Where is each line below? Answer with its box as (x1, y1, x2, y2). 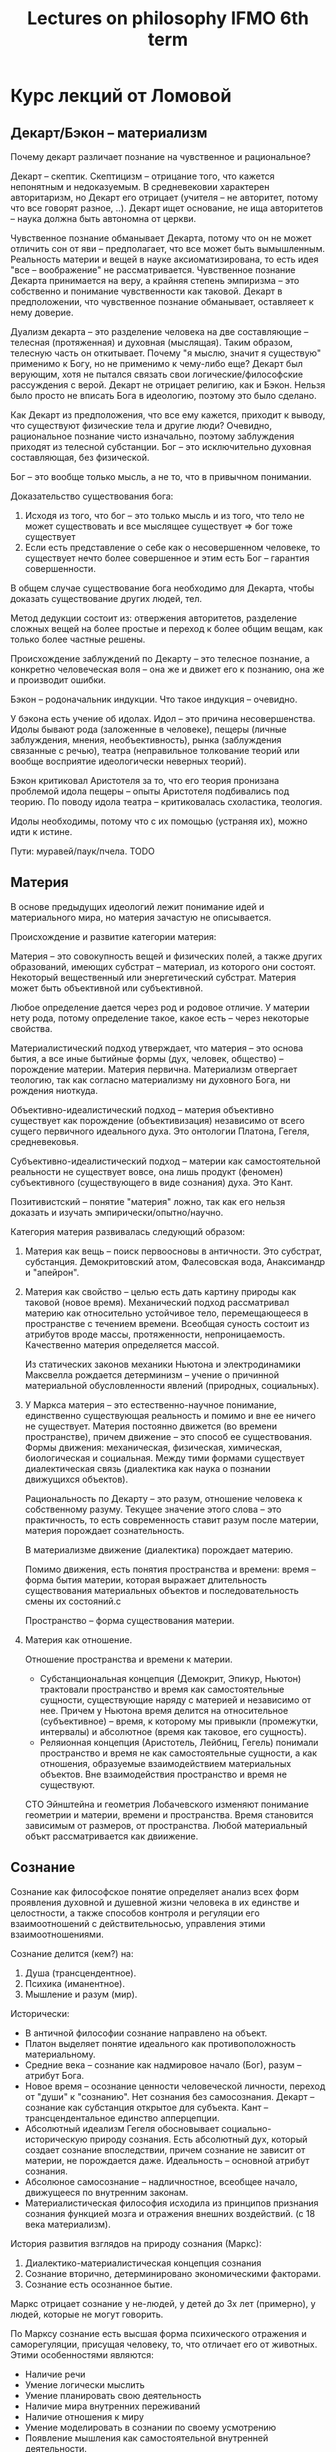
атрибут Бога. (24, 2069, 85, 2081)
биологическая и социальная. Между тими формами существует (24, 1452, 305, 1464)
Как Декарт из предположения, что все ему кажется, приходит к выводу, (10, 409, 326, 421)
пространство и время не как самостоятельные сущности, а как (39, 1747, 318, 1759)
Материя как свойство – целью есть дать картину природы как (24, 1285, 297, 1297)
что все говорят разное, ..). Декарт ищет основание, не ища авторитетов (10, 202, 323, 214)
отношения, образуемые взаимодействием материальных (39, 1757, 292, 1769)
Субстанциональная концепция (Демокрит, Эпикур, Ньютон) (39, 1672, 302, 1684)
